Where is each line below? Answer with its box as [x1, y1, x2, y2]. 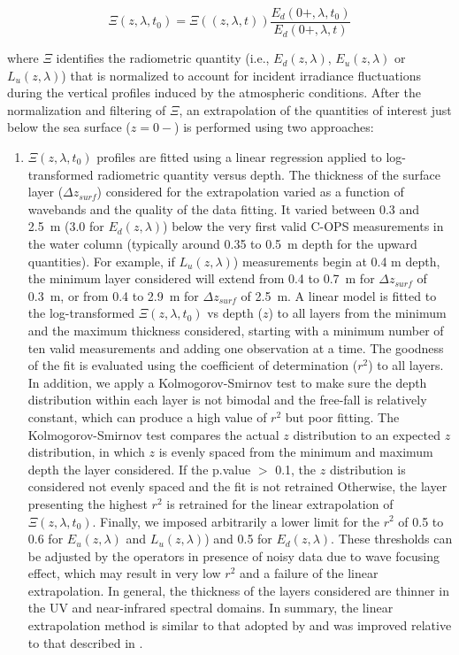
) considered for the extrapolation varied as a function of [96, 182, 404, 201]
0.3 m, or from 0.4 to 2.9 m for [27, 286, 199, 304]
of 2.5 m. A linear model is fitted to [241, 286, 437, 304]
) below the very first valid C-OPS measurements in [163, 217, 444, 235]
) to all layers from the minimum [268, 304, 447, 322]
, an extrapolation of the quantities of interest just [179, 100, 452, 119]
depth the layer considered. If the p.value [27, 459, 251, 478]
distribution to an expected [293, 425, 440, 443]
